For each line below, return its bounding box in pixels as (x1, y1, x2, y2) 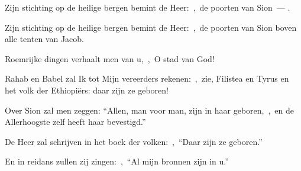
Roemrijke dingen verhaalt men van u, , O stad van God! (5, 52, 215, 64)
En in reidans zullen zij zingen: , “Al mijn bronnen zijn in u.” (5, 155, 229, 167)
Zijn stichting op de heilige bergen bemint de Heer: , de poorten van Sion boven (5, 21, 297, 33)
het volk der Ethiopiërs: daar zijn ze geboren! (5, 83, 169, 96)
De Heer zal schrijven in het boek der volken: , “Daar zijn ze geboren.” (5, 135, 263, 147)
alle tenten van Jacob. (5, 33, 84, 45)
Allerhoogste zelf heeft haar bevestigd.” (5, 115, 146, 128)
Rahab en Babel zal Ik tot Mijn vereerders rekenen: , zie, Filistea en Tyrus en (5, 72, 289, 85)
